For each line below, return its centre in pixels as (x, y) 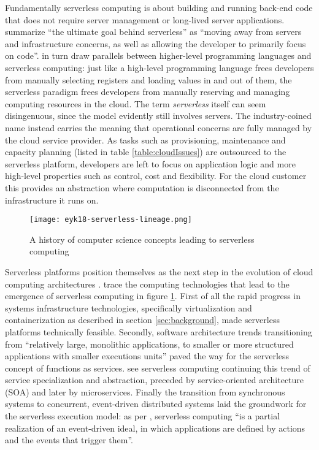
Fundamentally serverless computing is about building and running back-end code (159, 7)
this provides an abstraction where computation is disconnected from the (142, 187)
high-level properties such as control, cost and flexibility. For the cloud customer (156, 176)
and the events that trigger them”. (69, 440)
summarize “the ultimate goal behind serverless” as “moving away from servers (153, 32)
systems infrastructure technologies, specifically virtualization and (129, 307)
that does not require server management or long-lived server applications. (145, 19)
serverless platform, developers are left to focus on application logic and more (150, 163)
